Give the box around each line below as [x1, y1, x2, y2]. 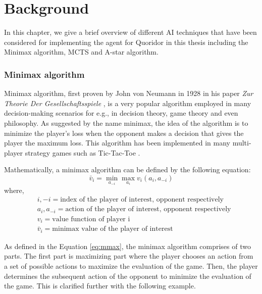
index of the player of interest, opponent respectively [60, 196, 224, 204]
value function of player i [52, 215, 130, 223]
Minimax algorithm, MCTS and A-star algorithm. [4, 46, 159, 57]
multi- [232, 137, 251, 148]
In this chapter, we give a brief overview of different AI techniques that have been [4, 27, 257, 37]
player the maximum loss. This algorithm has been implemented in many [4, 137, 230, 148]
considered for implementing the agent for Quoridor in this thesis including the [4, 36, 248, 47]
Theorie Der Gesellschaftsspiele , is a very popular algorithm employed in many [4, 97, 251, 108]
